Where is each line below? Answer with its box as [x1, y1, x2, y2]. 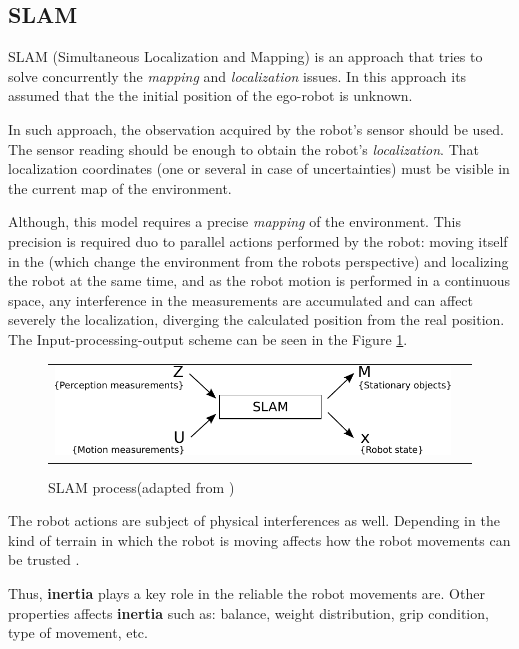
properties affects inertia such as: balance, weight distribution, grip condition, [8, 602, 489, 623]
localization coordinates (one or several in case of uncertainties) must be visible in [8, 158, 510, 179]
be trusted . [8, 549, 80, 570]
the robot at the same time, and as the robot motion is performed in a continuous [8, 270, 511, 291]
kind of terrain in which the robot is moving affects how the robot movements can [8, 529, 511, 550]
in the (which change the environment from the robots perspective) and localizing [8, 250, 509, 271]
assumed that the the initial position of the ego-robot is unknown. [8, 85, 413, 106]
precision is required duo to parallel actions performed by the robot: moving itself [8, 230, 508, 251]
